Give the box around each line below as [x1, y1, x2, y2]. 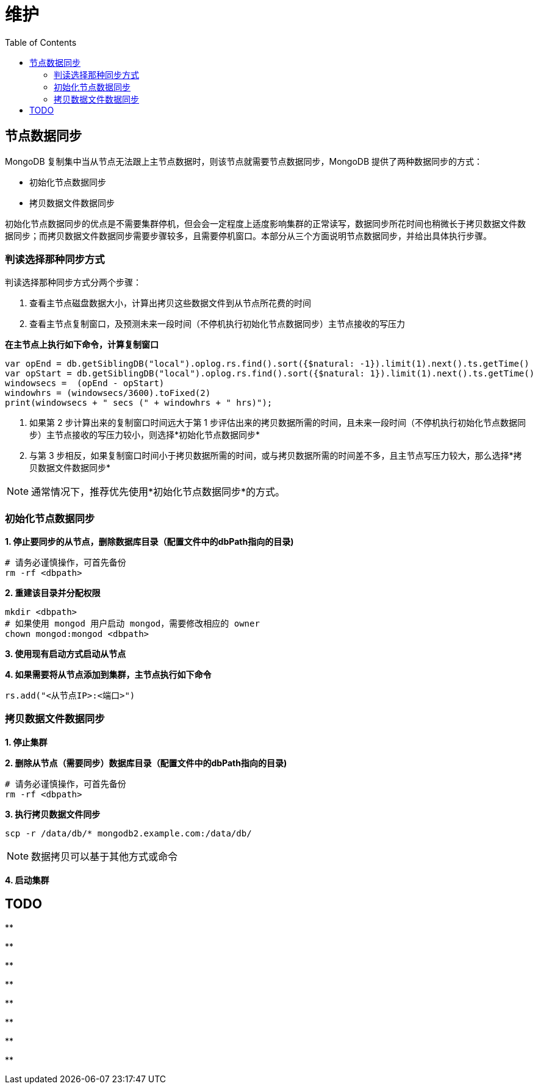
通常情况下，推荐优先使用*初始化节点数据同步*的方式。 [31, 486, 285, 498]
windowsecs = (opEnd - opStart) [5, 378, 165, 389]
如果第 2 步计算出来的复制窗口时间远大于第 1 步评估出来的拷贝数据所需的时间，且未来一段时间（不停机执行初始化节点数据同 [29, 417, 526, 428]
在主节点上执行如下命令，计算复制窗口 [5, 339, 159, 350]
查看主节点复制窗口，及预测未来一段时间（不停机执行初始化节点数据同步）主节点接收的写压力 [29, 318, 405, 329]
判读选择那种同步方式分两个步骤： [5, 277, 142, 288]
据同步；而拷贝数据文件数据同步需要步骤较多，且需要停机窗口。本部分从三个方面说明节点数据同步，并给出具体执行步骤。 [5, 230, 492, 241]
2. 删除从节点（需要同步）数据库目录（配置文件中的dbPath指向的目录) [5, 757, 287, 768]
